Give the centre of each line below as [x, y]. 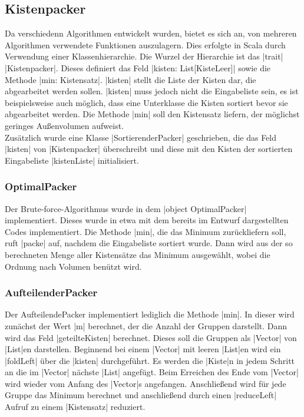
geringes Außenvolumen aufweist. [65, 125]
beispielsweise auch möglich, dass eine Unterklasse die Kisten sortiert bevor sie [146, 102]
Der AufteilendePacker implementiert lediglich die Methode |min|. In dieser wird [150, 314]
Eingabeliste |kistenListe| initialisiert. [72, 160]
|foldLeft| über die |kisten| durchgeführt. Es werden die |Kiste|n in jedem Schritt [150, 360]
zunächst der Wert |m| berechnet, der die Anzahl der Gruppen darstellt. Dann [146, 325]
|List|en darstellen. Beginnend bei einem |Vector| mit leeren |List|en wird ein [143, 349]
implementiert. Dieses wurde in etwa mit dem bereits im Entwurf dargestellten [147, 220]
